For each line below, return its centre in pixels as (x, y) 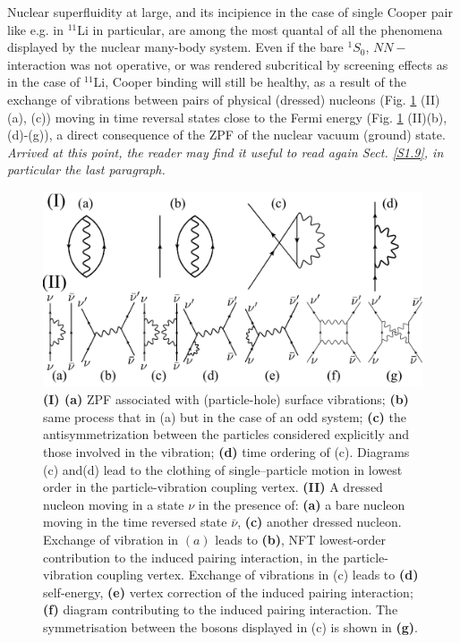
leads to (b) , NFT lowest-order (301, 539)
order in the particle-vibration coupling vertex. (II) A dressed (213, 487)
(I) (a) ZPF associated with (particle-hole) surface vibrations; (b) (226, 399)
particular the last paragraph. (86, 169)
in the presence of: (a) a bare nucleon (302, 504)
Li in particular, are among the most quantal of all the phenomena (260, 29)
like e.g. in (35, 29)
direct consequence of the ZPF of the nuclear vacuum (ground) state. (256, 135)
